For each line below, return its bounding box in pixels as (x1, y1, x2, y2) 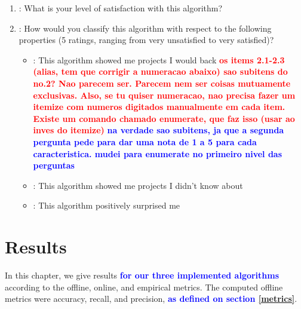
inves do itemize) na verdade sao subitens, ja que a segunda (33, 124, 284, 136)
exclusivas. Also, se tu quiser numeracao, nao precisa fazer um (33, 88, 296, 101)
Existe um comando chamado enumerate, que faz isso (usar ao (33, 112, 295, 124)
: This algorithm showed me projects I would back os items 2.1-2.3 (33, 53, 285, 66)
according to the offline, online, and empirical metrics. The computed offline (5, 280, 283, 293)
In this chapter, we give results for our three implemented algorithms (5, 269, 279, 282)
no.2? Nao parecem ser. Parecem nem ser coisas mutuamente (33, 77, 291, 89)
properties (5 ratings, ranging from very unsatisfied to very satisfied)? (19, 33, 274, 46)
